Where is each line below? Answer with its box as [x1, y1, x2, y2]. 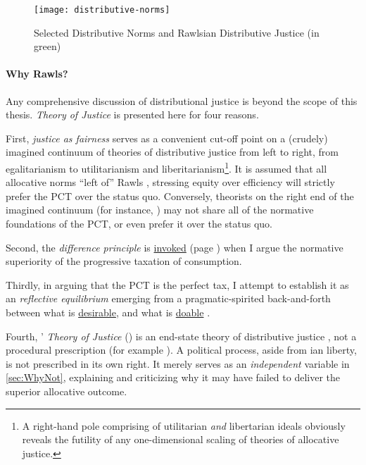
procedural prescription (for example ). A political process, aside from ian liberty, [6, 342, 357, 357]
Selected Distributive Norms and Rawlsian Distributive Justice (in [34, 25, 320, 39]
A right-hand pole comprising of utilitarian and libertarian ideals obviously [22, 418, 346, 433]
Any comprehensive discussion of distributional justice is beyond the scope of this [6, 93, 358, 108]
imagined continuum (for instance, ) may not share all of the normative [6, 202, 314, 217]
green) [34, 39, 61, 54]
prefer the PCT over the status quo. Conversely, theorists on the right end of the [6, 188, 354, 203]
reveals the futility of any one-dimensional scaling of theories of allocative [22, 432, 339, 447]
